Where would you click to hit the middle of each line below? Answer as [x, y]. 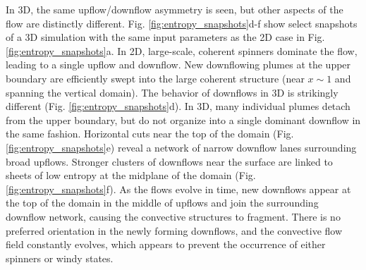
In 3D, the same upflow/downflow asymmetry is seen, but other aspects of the [175, 9]
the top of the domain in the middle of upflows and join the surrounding [162, 203]
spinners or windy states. [60, 258]
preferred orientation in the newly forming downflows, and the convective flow [174, 230]
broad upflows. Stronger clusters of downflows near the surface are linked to [169, 161]
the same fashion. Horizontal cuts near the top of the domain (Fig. [150, 134]
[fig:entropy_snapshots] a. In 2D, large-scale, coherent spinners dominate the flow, [182, 50]
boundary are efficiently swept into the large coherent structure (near [155, 78]
